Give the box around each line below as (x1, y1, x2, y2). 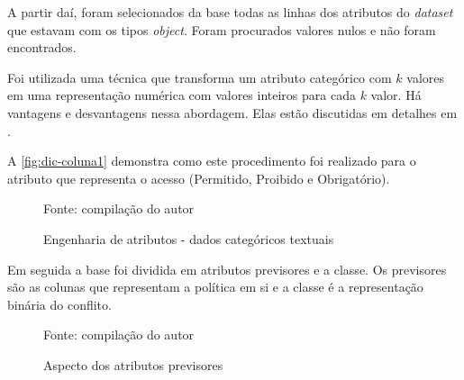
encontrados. (7, 38, 77, 57)
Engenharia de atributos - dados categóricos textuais (43, 229, 334, 248)
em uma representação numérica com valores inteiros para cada (7, 86, 356, 104)
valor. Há (370, 86, 422, 104)
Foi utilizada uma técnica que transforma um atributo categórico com (7, 68, 392, 86)
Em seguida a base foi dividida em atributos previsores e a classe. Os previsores (7, 259, 447, 278)
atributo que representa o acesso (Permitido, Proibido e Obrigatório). (7, 168, 390, 187)
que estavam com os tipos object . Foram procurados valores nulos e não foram (7, 20, 436, 39)
